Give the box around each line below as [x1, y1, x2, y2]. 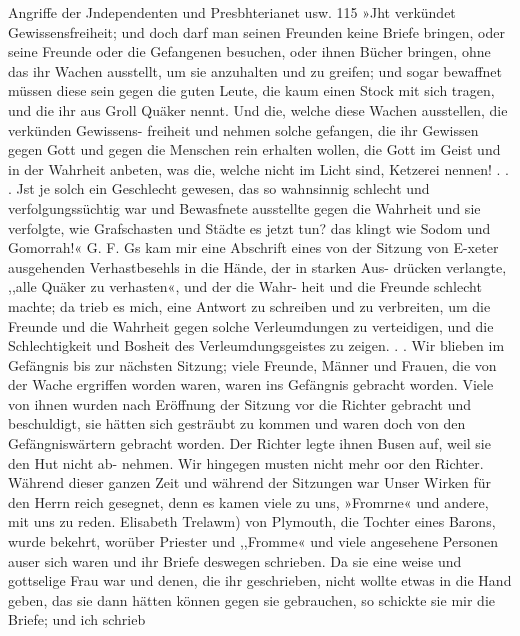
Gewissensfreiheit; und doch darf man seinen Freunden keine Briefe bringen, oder [8, 21, 505, 42]
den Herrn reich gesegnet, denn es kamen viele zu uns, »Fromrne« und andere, [8, 491, 489, 512]
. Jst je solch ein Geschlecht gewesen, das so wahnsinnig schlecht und [8, 178, 430, 199]
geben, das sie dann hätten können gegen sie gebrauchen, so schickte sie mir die [8, 589, 495, 610]
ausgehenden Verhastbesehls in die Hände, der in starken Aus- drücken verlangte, [8, 256, 507, 277]
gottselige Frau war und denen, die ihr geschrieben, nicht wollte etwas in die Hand [8, 570, 512, 591]
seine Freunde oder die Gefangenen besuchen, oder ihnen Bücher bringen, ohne [8, 41, 491, 62]
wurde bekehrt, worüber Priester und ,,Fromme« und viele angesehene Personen [8, 531, 498, 552]
